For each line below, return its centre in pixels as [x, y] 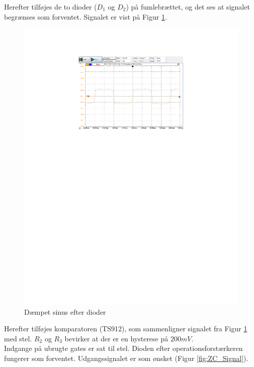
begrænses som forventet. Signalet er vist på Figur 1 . [86, 16]
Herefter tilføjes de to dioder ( [51, 7]
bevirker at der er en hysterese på [116, 338]
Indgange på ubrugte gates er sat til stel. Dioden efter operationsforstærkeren [123, 348]
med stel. [18, 338]
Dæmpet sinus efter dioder [65, 311]
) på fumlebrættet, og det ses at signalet [188, 7]
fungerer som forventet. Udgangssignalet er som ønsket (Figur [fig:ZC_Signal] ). [126, 358]
